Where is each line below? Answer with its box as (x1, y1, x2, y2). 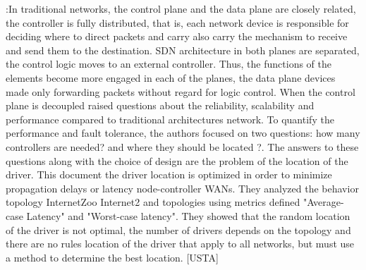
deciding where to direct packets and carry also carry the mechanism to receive (6, 29, 348, 44)
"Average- (303, 195, 344, 209)
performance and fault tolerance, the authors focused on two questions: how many (6, 125, 360, 140)
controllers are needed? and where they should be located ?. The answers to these (6, 139, 359, 154)
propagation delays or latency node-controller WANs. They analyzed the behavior (6, 180, 359, 195)
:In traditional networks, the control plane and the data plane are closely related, (6, 1, 356, 16)
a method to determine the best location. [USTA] (6, 250, 219, 264)
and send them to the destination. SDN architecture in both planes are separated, (6, 42, 360, 57)
